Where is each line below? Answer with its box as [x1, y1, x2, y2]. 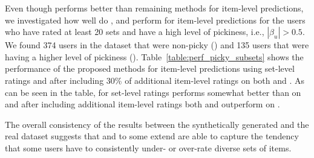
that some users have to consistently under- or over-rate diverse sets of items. [5, 141, 292, 154]
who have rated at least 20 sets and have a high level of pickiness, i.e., [5, 25, 264, 38]
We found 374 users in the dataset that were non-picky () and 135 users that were [5, 39, 309, 51]
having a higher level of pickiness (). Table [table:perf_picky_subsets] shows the [5, 50, 304, 63]
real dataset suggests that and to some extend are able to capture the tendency [5, 130, 299, 142]
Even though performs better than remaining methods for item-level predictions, [5, 2, 304, 14]
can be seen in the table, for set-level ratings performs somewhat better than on [5, 86, 301, 98]
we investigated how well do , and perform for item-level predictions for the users [5, 13, 306, 26]
